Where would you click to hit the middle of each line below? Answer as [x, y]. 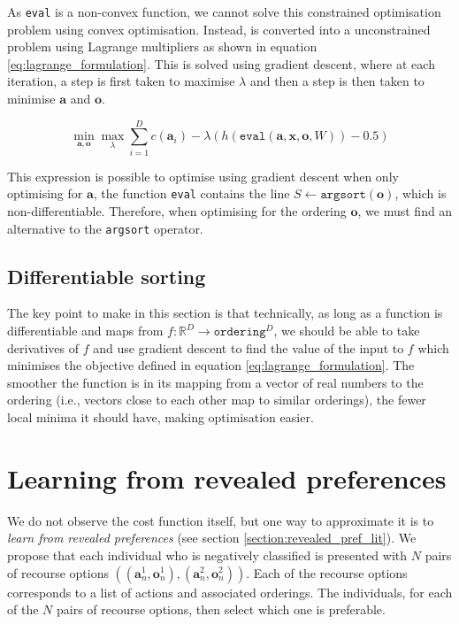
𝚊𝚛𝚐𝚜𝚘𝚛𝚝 [343, 195]
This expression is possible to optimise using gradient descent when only [203, 176]
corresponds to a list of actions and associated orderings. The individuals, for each [230, 592]
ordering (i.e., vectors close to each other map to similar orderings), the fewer [217, 400]
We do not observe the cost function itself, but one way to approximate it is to [221, 520]
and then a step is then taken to [337, 81]
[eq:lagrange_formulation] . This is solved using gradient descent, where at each [221, 63]
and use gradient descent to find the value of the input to [249, 347]
